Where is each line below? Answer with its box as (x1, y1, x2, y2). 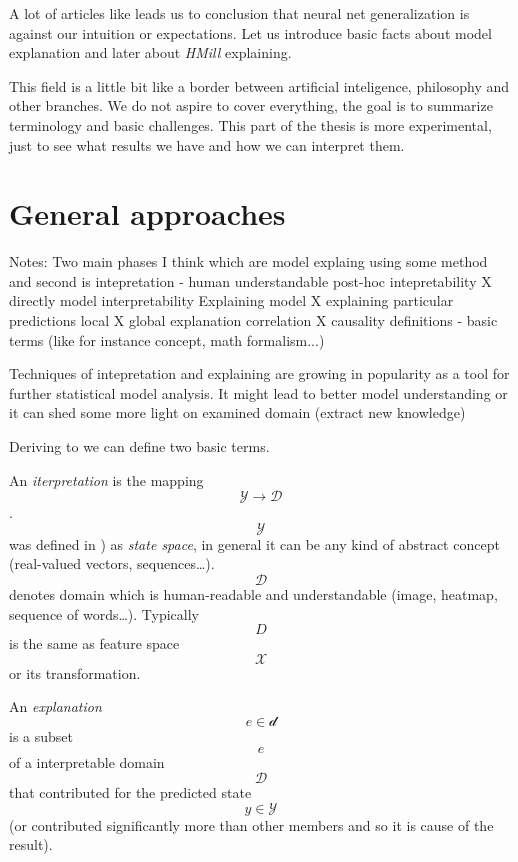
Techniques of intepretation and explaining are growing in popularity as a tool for (9, 363, 510, 384)
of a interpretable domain (9, 751, 165, 772)
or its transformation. (9, 662, 141, 683)
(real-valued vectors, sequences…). (9, 553, 215, 574)
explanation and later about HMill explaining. (9, 42, 292, 63)
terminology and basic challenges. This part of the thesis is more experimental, (9, 114, 492, 135)
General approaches (9, 193, 286, 234)
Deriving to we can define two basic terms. (9, 436, 270, 457)
